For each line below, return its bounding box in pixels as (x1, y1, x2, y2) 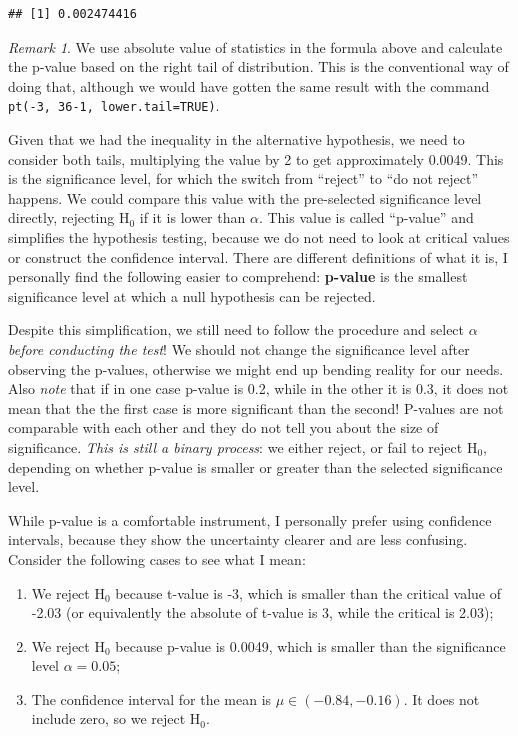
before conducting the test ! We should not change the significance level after (8, 338, 470, 359)
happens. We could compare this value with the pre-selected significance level (8, 187, 482, 208)
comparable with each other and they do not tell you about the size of (8, 417, 439, 438)
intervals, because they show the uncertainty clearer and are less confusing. (8, 529, 468, 550)
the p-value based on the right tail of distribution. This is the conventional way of (8, 56, 509, 77)
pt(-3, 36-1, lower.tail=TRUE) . (8, 95, 220, 116)
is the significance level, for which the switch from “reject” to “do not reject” (8, 168, 479, 189)
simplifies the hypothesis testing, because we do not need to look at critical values (8, 227, 510, 247)
